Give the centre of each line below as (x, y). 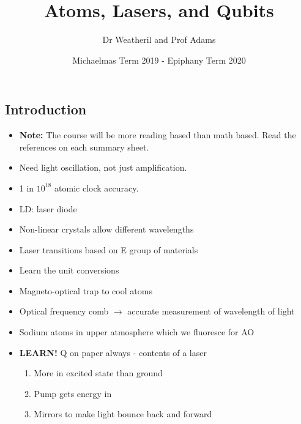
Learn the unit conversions (69, 270)
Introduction (46, 109)
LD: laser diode (48, 208)
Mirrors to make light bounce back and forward (123, 414)
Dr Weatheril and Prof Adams (159, 39)
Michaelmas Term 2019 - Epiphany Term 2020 (159, 60)
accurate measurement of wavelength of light (211, 311)
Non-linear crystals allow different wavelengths (106, 229)
